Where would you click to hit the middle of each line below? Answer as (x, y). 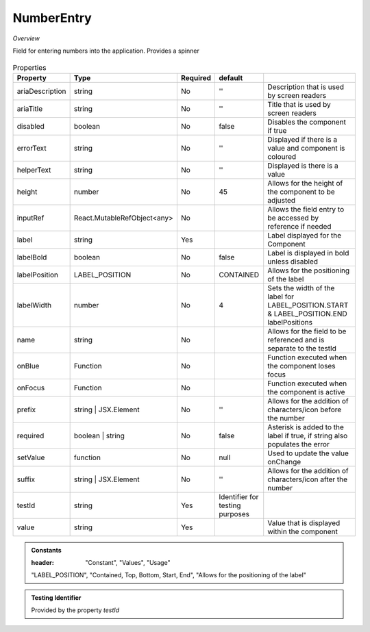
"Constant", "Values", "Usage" (128, 563)
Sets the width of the (301, 288)
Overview (26, 38)
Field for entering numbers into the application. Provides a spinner (106, 51)
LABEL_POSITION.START (308, 305)
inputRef (30, 218)
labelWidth (34, 305)
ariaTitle (30, 108)
